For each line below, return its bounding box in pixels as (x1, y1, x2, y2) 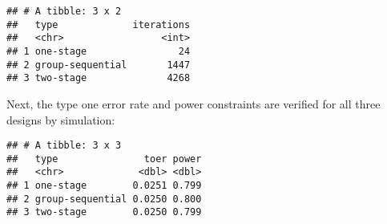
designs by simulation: (6, 111, 115, 128)
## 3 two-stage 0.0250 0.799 (6, 206, 202, 218)
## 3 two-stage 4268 (6, 72, 191, 84)
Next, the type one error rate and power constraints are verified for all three (6, 95, 381, 112)
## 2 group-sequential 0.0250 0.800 (6, 193, 202, 205)
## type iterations (6, 18, 191, 31)
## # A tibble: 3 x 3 (6, 140, 122, 152)
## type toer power (6, 153, 202, 165)
